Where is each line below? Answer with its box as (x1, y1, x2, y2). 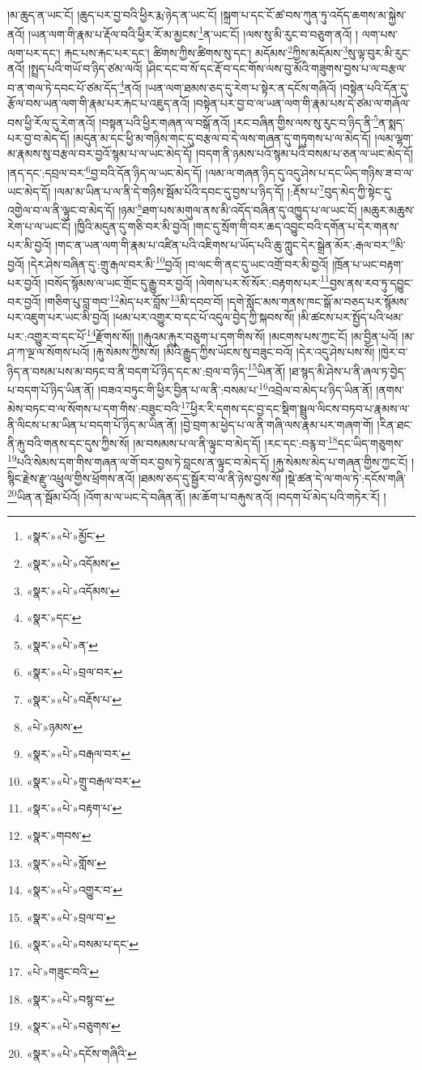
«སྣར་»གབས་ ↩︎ (26, 826, 92, 843)
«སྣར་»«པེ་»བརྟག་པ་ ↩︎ (26, 799, 122, 816)
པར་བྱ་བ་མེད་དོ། (7, 129, 70, 146)
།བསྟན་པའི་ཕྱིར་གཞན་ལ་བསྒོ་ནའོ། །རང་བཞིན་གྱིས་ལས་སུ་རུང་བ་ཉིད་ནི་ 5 (99, 111, 379, 130)
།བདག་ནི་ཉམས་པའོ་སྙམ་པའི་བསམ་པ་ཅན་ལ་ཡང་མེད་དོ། (195, 145, 413, 162)
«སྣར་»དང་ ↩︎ (26, 609, 82, 626)
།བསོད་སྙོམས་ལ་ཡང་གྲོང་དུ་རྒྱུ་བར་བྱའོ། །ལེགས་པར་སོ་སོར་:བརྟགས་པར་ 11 (45, 271, 330, 291)
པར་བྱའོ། (7, 274, 41, 291)
